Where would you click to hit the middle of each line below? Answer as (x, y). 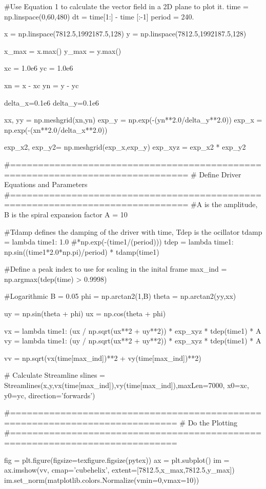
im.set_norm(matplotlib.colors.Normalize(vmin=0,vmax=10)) (102, 480)
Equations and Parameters (46, 184)
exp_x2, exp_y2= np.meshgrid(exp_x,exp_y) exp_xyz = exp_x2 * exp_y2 (125, 147)
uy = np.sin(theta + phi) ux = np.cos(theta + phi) (85, 313)
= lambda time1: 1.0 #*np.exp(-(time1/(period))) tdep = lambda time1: (119, 242)
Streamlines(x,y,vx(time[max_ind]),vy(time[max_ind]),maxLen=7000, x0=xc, (127, 385)
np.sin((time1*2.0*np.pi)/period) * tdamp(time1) (82, 251)
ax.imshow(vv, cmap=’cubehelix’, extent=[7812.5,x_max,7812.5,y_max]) (119, 470)
